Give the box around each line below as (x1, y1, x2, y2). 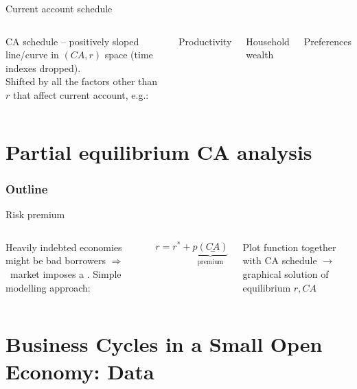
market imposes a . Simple (10, 266, 122, 281)
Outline (5, 180, 48, 197)
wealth (246, 47, 274, 62)
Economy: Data (5, 357, 154, 385)
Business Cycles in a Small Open (5, 330, 323, 358)
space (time (104, 47, 153, 62)
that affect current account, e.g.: (12, 87, 149, 102)
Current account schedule (5, 1, 113, 15)
